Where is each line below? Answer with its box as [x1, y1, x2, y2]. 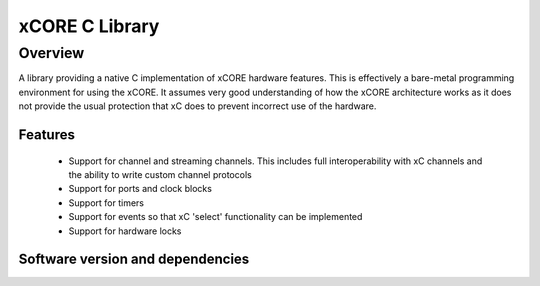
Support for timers [68, 196, 145, 209]
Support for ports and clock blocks [68, 183, 212, 195]
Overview [18, 44, 85, 62]
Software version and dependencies [18, 251, 250, 268]
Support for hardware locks [68, 225, 182, 237]
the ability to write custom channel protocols [68, 168, 252, 180]
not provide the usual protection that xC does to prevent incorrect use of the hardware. [18, 100, 377, 112]
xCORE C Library [18, 15, 160, 37]
